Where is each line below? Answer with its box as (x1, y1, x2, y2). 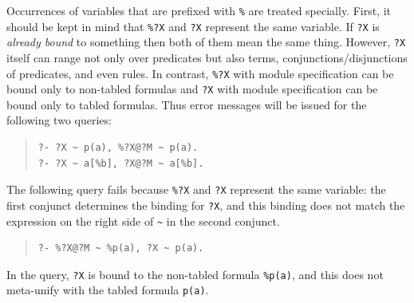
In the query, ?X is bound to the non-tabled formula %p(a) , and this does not (6, 266, 384, 282)
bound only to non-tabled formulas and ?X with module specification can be (6, 81, 378, 97)
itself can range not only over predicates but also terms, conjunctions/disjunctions (6, 49, 408, 65)
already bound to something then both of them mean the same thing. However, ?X (6, 33, 406, 50)
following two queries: (6, 112, 112, 128)
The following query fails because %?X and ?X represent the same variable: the (6, 181, 386, 198)
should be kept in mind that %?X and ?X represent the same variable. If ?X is (6, 18, 380, 34)
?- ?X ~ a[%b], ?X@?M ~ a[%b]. (37, 157, 204, 169)
